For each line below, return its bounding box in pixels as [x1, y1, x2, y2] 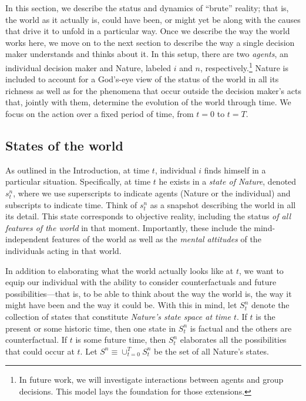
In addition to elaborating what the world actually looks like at [5, 264, 234, 276]
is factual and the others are [190, 322, 292, 334]
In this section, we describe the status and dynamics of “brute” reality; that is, [5, 2, 289, 14]
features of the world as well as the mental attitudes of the [52, 233, 261, 245]
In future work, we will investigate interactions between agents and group [19, 373, 284, 386]
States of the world [5, 136, 123, 154]
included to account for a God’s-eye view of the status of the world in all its [5, 73, 279, 85]
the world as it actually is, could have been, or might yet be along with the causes [5, 13, 301, 25]
